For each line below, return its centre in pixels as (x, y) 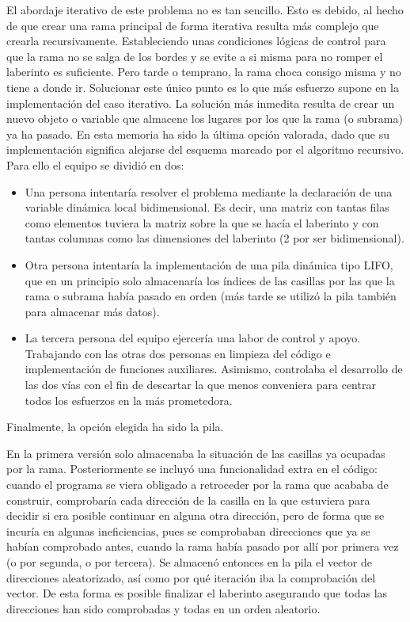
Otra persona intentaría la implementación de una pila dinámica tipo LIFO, (209, 264)
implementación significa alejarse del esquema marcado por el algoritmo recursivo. (205, 149)
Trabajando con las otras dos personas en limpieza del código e (178, 353)
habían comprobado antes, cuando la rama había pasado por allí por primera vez (203, 546)
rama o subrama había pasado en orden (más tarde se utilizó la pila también (211, 296)
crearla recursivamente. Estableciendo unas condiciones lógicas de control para (196, 41)
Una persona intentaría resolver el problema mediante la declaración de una (209, 191)
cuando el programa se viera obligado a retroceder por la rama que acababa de (197, 485)
